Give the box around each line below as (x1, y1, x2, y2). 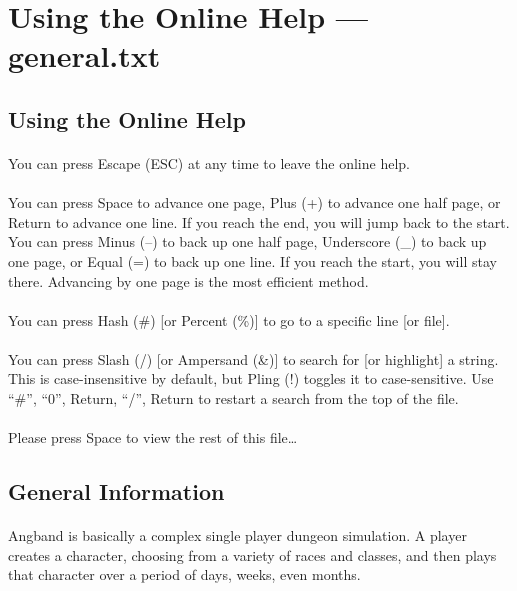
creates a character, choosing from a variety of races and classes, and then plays (8, 544, 497, 565)
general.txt (8, 35, 161, 76)
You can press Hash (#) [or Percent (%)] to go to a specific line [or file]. (8, 309, 450, 330)
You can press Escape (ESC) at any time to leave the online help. (8, 152, 410, 173)
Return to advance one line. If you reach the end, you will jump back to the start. (8, 211, 510, 232)
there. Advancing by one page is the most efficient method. (8, 270, 369, 291)
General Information (8, 476, 225, 507)
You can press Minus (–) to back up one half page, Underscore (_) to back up (8, 231, 487, 252)
